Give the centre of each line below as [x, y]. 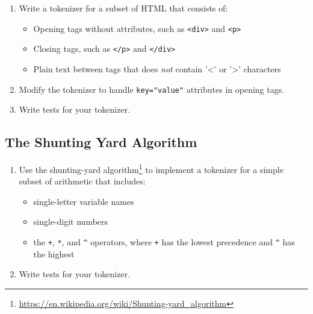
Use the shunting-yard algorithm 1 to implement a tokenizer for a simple [151, 168]
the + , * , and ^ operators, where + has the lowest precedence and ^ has [164, 241]
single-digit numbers [71, 221]
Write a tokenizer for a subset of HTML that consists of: [123, 8]
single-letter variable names [84, 201]
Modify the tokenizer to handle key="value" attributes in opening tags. [152, 89]
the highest [54, 253]
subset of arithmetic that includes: [82, 181]
